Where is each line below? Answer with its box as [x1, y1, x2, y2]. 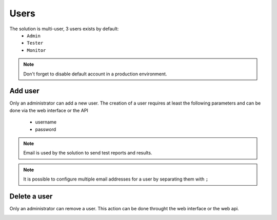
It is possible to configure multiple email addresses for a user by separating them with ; [23, 176, 209, 182]
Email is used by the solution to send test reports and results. [23, 150, 152, 156]
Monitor [27, 47, 46, 53]
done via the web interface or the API [9, 107, 88, 113]
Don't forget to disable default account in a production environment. [23, 71, 167, 77]
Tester [27, 40, 44, 46]
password [35, 126, 56, 132]
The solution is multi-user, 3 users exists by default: [9, 26, 119, 32]
